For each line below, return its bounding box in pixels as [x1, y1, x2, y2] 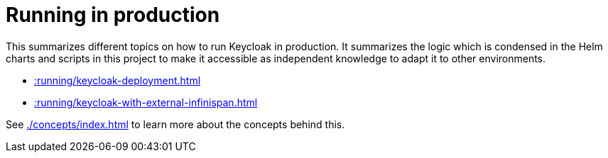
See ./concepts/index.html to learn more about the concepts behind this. [6, 118, 345, 130]
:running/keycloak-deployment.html [34, 74, 201, 86]
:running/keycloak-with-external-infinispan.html [34, 96, 258, 108]
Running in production [6, 3, 220, 27]
